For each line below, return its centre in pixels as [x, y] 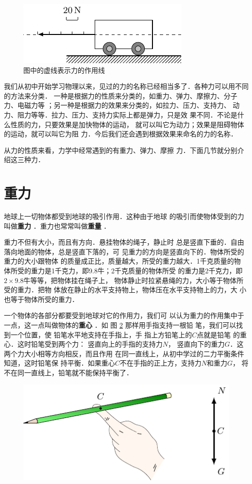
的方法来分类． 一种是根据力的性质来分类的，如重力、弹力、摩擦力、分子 [121, 95]
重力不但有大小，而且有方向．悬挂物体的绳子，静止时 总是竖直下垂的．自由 [124, 242]
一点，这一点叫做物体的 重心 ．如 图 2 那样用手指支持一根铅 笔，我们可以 [120, 325]
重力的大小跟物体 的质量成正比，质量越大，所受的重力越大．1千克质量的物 [122, 261]
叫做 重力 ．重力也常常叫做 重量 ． [57, 225]
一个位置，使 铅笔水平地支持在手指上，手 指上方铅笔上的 [101, 334]
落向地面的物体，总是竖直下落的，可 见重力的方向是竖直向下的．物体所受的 [124, 251]
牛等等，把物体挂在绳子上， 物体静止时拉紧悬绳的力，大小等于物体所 [134, 280]
